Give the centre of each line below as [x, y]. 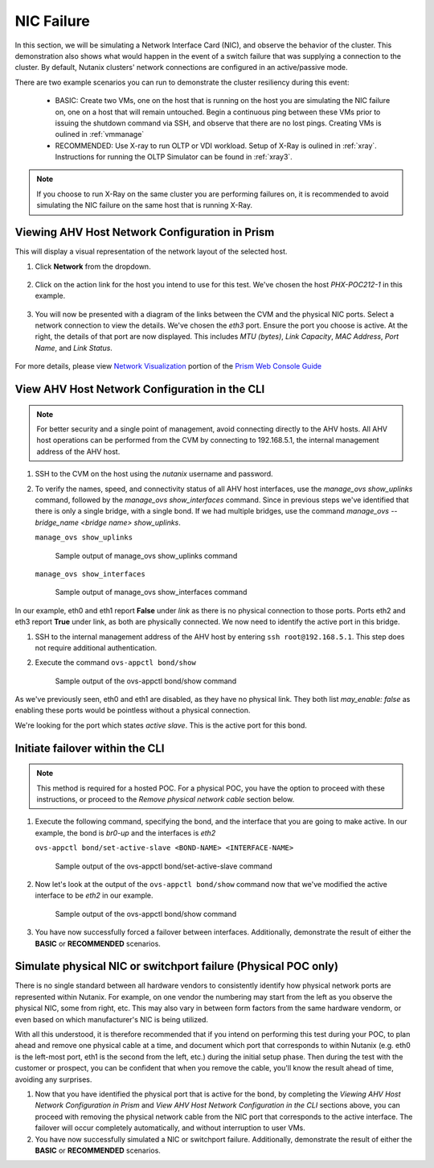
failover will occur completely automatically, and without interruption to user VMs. [170, 1128]
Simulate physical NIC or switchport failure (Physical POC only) [177, 966]
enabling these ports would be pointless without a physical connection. [133, 710]
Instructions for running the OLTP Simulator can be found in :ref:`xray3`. [174, 157]
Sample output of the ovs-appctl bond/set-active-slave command [164, 866]
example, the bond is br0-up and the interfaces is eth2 [125, 832]
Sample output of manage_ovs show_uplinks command [146, 555]
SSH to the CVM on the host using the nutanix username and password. [154, 474]
